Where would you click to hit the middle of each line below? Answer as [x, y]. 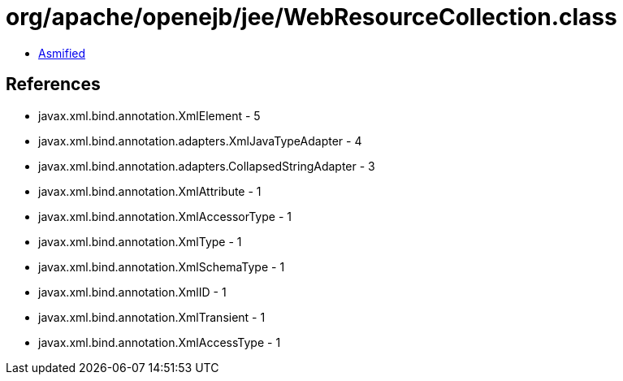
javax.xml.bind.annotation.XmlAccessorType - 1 [165, 216]
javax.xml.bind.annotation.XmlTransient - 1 [152, 317]
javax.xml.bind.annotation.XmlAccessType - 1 [160, 342]
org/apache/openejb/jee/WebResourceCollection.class [311, 17]
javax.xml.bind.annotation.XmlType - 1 [140, 241]
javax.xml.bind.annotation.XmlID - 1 [132, 292]
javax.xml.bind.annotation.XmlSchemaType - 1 [162, 266]
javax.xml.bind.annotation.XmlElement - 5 [149, 115]
